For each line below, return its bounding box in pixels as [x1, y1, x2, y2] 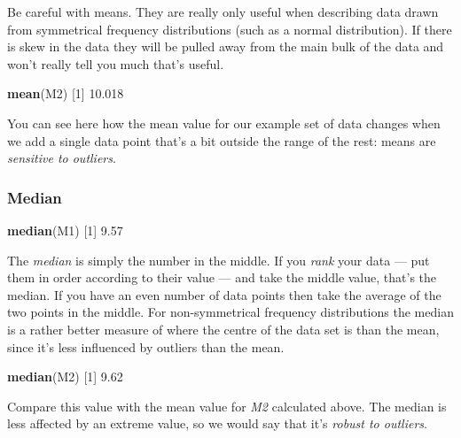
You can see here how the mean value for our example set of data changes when [7, 113, 441, 132]
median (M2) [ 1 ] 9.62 [7, 367, 123, 386]
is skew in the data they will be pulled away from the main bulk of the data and [7, 37, 444, 56]
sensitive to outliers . [7, 149, 116, 167]
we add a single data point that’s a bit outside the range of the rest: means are [7, 131, 436, 150]
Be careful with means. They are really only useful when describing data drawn [7, 3, 439, 20]
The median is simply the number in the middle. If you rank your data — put [7, 250, 430, 269]
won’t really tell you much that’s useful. [7, 54, 224, 73]
